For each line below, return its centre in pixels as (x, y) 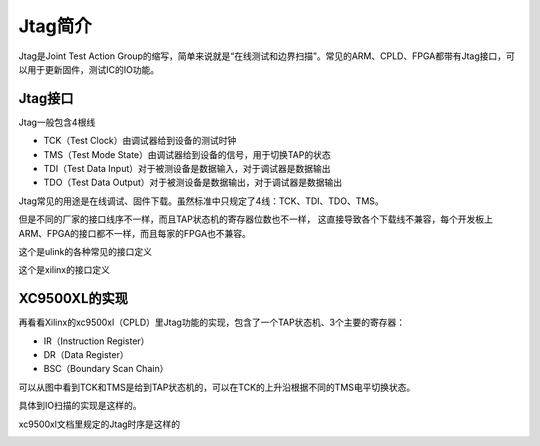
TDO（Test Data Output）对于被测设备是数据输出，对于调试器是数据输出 (193, 182)
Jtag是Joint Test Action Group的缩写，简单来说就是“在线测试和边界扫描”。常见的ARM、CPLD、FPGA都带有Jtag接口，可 (266, 56)
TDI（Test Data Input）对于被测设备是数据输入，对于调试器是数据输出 (187, 169)
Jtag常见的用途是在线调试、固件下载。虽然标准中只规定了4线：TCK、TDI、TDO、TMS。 (201, 201)
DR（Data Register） (86, 355)
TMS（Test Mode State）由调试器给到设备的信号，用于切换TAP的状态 (187, 154)
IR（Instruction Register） (96, 341)
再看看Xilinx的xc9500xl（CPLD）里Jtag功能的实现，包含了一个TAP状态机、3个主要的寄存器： (212, 322)
